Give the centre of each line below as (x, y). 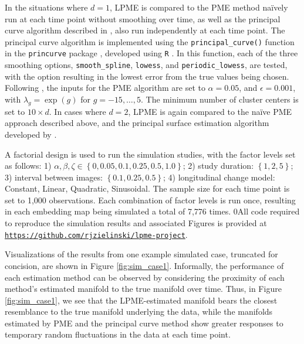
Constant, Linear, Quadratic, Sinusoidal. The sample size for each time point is (147, 188)
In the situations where (46, 7)
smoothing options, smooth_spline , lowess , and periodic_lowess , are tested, (146, 65)
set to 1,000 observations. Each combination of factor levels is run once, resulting (150, 200)
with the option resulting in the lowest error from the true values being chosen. (147, 76)
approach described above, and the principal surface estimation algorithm (137, 123)
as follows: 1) (28, 166)
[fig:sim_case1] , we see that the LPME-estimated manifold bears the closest (141, 300)
